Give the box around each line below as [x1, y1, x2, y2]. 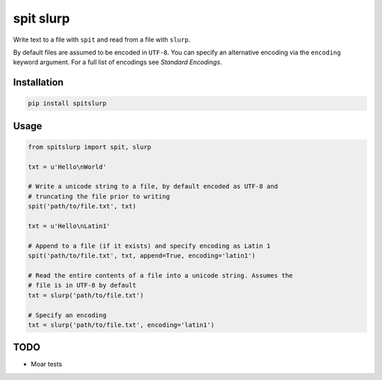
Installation [13, 76, 64, 88]
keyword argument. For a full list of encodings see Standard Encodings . [13, 58, 222, 66]
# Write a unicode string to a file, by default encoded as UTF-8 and [28, 182, 279, 191]
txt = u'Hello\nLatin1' [28, 222, 111, 230]
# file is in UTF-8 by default [28, 281, 137, 290]
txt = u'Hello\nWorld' [28, 162, 107, 171]
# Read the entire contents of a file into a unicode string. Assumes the [28, 272, 294, 279]
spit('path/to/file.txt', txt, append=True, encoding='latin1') [28, 251, 256, 260]
